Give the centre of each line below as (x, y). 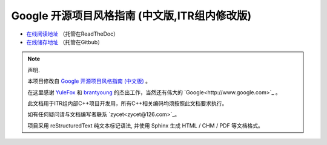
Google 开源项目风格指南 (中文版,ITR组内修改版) (131, 16)
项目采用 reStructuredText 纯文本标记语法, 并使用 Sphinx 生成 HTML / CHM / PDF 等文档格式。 (145, 125)
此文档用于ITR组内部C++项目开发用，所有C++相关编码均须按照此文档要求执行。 (127, 103)
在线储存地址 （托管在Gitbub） (64, 42)
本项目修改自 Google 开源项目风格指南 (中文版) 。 (89, 81)
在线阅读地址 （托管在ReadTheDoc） (73, 34)
